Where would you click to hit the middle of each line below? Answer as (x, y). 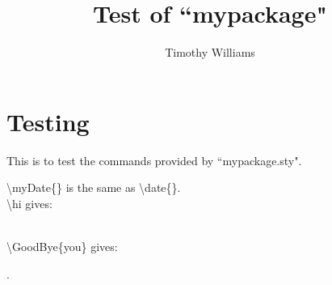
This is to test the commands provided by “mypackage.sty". (154, 160)
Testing (48, 121)
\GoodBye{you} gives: (62, 247)
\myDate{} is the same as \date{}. (94, 187)
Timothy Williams (210, 52)
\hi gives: (29, 203)
